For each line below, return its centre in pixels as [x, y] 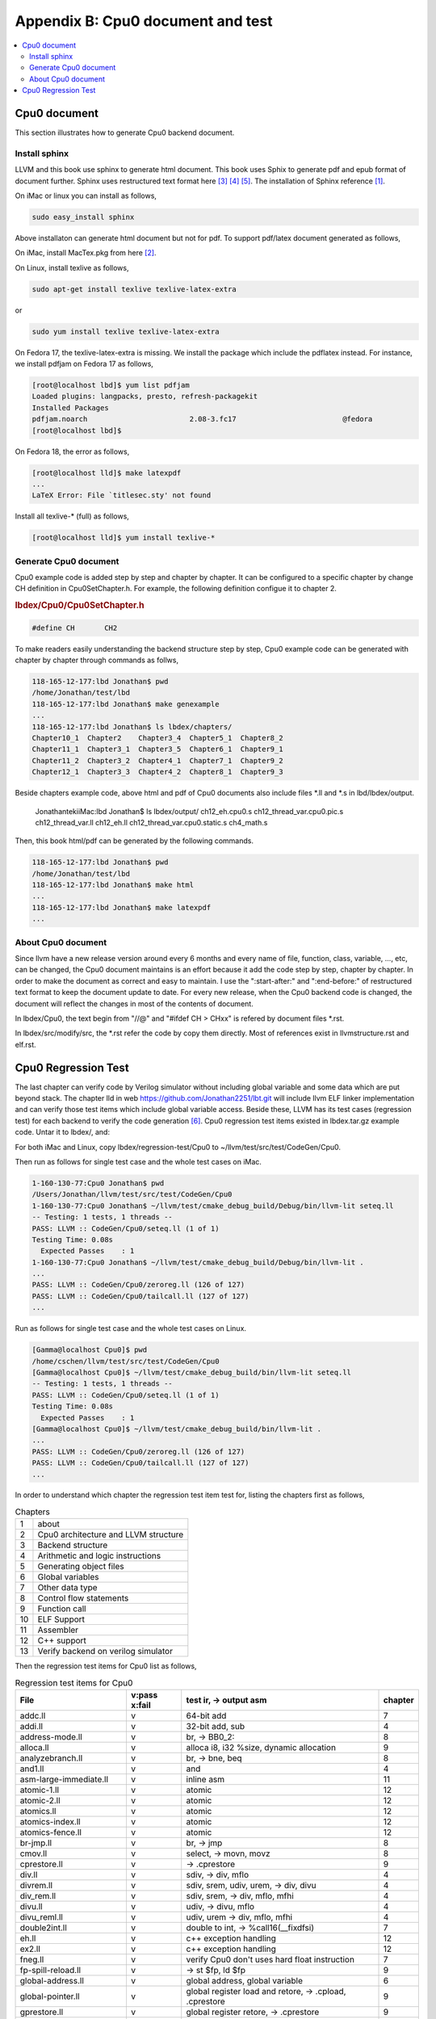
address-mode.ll [51, 1737]
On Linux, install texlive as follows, [72, 267]
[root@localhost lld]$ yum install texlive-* [124, 538]
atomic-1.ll [40, 1790]
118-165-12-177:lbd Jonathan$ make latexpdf [122, 907]
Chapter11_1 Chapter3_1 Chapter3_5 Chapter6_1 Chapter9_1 [157, 749]
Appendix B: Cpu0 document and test [144, 21]
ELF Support [61, 1619]
